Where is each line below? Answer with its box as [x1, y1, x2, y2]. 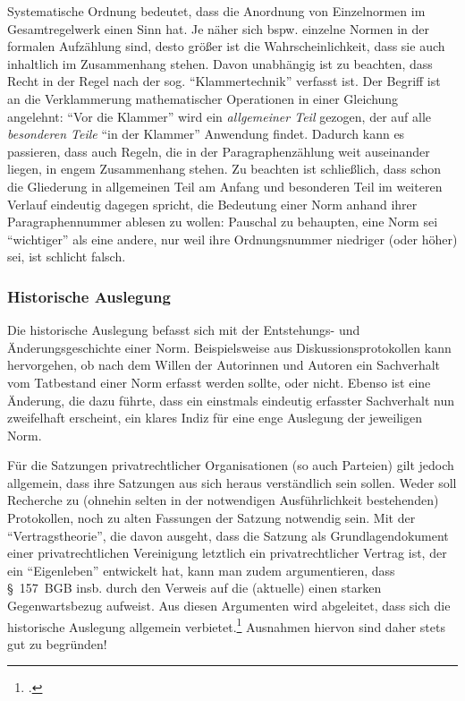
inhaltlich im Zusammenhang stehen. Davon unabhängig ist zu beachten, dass [7, 54, 433, 73]
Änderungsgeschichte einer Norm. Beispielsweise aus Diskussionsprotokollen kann [7, 338, 452, 356]
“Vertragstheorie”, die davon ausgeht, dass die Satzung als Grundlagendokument [7, 526, 449, 544]
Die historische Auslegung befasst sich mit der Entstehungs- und [7, 321, 360, 339]
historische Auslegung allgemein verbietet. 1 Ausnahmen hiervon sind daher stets [7, 614, 445, 636]
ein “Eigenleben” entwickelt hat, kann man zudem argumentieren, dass [7, 560, 395, 579]
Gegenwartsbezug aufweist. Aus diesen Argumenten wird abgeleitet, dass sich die [7, 596, 451, 615]
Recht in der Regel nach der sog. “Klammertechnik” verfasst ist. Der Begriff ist [7, 72, 441, 90]
